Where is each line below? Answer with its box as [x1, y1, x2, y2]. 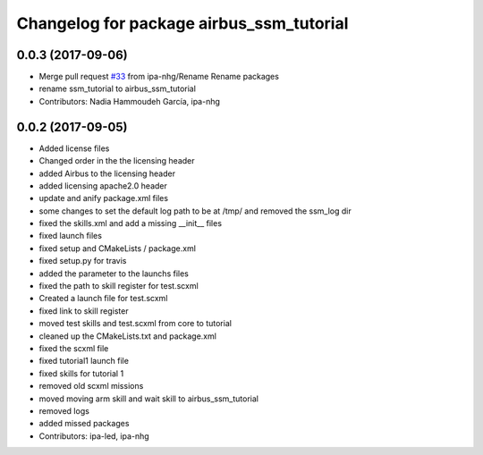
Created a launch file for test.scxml [38, 293, 168, 304]
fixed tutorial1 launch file [38, 356, 130, 367]
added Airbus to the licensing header [38, 168, 176, 179]
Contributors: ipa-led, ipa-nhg [38, 430, 149, 442]
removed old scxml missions [38, 381, 144, 392]
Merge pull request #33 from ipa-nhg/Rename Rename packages [38, 72, 279, 82]
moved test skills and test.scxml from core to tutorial [38, 318, 233, 329]
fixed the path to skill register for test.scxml [38, 281, 199, 291]
